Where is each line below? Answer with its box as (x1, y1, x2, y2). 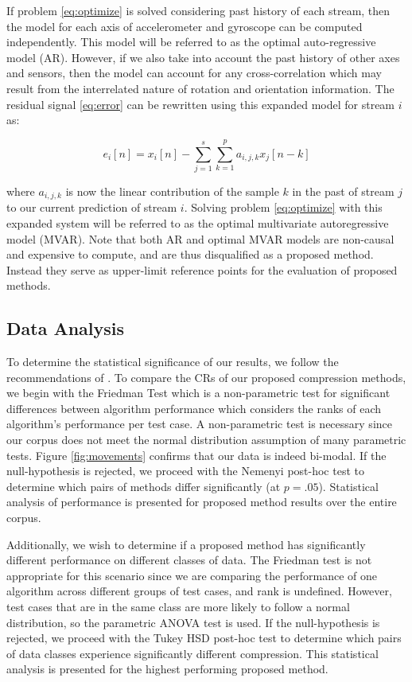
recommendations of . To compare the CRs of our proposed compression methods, (6, 368, 406, 385)
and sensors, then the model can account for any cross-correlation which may (6, 64, 382, 81)
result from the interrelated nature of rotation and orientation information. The (6, 80, 395, 96)
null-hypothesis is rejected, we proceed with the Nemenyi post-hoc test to (6, 462, 364, 479)
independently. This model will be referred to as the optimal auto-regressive (6, 33, 376, 50)
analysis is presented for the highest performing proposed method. (6, 661, 328, 677)
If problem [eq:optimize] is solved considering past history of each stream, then (6, 2, 391, 18)
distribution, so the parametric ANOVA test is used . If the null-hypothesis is (6, 614, 380, 630)
